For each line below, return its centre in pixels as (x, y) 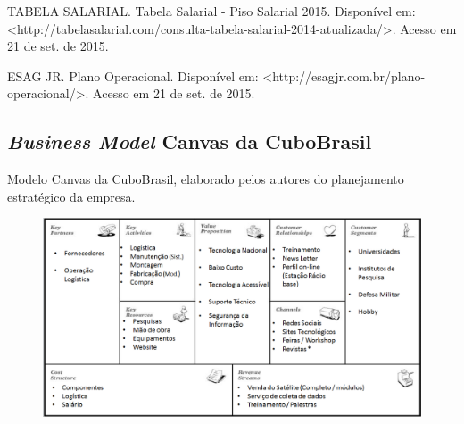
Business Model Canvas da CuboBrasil (190, 141)
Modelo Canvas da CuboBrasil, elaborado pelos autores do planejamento (206, 179)
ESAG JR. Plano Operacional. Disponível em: (133, 75)
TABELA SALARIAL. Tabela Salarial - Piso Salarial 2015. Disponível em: (211, 11)
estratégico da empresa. (71, 196)
